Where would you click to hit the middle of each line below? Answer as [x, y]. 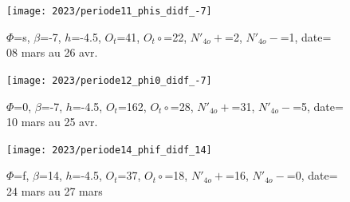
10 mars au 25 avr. [52, 122]
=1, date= [306, 36]
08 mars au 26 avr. [52, 52]
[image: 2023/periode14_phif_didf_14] [109, 150]
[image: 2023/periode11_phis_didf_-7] [109, 11]
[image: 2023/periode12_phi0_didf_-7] [109, 80]
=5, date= [318, 106]
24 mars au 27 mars [55, 190]
